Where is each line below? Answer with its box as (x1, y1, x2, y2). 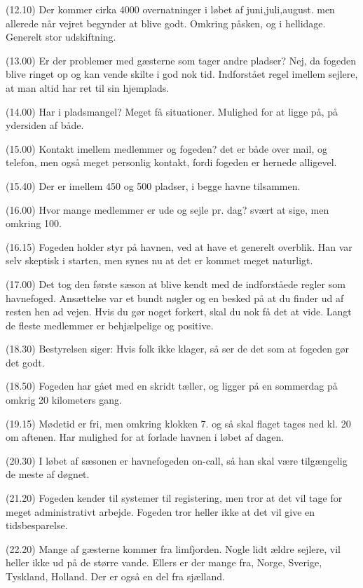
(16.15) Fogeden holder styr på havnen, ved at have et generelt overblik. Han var (6, 239, 352, 254)
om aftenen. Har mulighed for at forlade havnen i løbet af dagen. (6, 430, 285, 444)
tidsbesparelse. (6, 518, 68, 533)
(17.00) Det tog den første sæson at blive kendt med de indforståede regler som (6, 276, 345, 291)
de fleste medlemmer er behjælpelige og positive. (6, 317, 214, 332)
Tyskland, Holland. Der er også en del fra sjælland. (6, 569, 225, 583)
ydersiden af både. (6, 118, 84, 132)
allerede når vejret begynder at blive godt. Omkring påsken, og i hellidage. (6, 15, 326, 30)
